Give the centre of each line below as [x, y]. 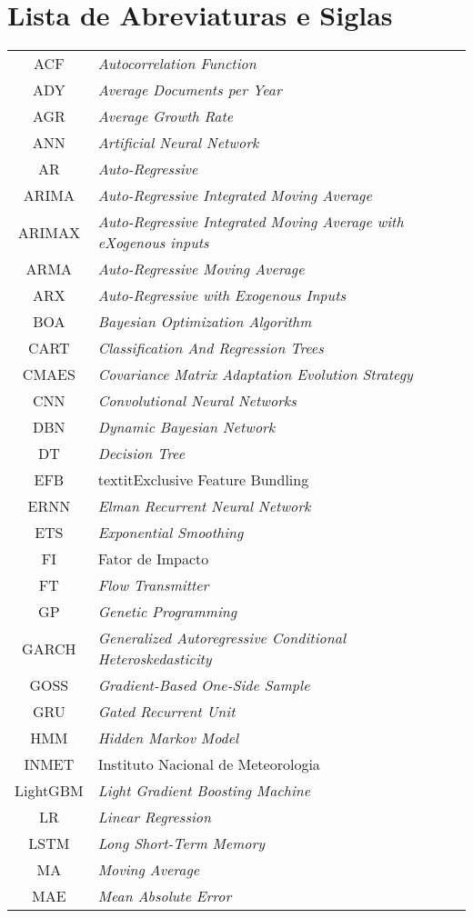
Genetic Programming [167, 612]
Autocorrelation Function [177, 64]
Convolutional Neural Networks [197, 401]
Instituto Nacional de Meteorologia [209, 764]
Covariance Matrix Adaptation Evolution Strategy [255, 374]
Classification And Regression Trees [211, 348]
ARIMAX [49, 232]
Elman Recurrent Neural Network [204, 506]
